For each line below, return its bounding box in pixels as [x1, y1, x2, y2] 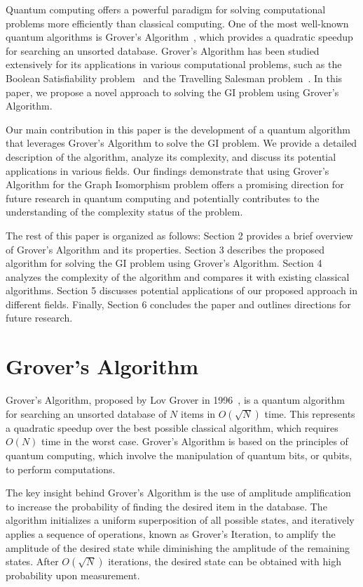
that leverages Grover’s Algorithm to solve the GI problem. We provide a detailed [6, 136, 357, 150]
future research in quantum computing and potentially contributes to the [6, 190, 320, 205]
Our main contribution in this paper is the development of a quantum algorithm [6, 121, 350, 136]
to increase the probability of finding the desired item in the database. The [6, 499, 327, 513]
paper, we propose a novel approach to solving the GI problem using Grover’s [6, 84, 339, 99]
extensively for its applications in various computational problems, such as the [6, 57, 342, 72]
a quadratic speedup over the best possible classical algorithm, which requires [6, 420, 338, 435]
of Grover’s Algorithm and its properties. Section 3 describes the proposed [6, 242, 325, 256]
